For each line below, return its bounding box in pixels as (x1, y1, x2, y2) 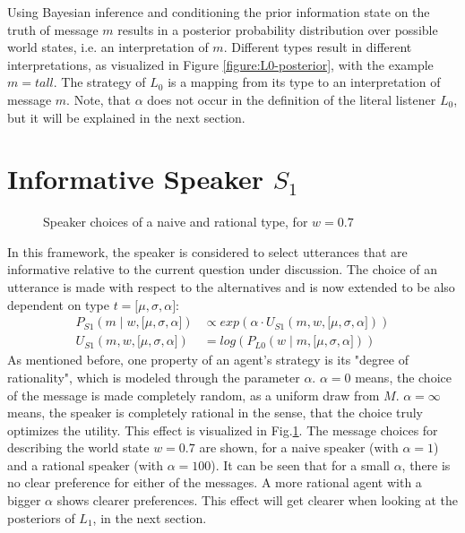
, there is (401, 455, 451, 474)
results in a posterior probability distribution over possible (117, 20, 438, 39)
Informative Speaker (7, 160, 264, 197)
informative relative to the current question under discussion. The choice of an (7, 260, 438, 279)
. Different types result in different (223, 38, 412, 56)
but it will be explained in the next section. (7, 107, 245, 126)
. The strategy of (53, 73, 146, 91)
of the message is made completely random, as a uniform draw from (7, 385, 380, 404)
